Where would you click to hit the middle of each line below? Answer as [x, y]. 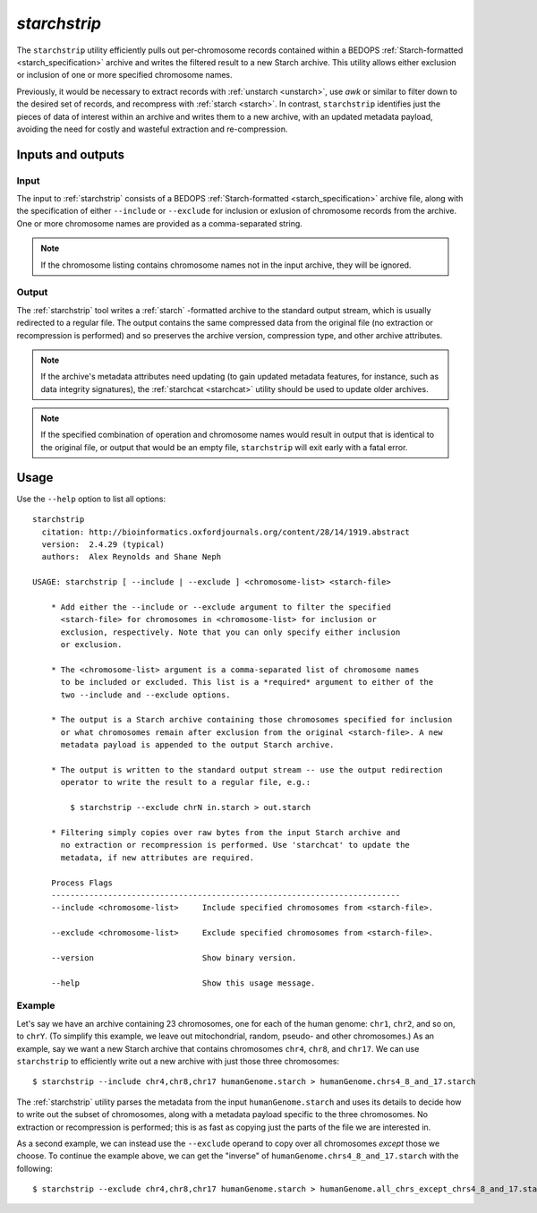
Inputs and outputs [71, 154]
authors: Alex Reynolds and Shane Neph [132, 557]
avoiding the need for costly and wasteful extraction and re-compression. [152, 129]
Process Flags [82, 883]
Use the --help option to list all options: [91, 499]
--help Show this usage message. [183, 983]
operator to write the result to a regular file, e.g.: [186, 782]
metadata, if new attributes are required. [158, 858]
